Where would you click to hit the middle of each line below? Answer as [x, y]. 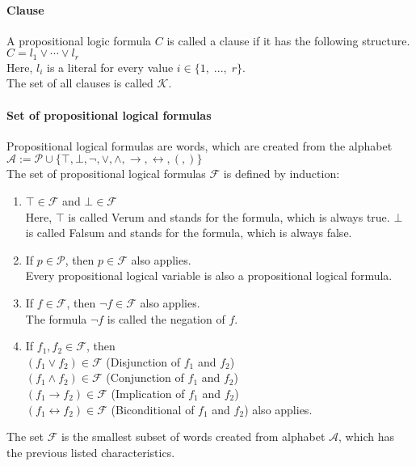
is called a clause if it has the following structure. [288, 40]
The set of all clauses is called [80, 83]
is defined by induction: [282, 174]
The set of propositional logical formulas [106, 174]
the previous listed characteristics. [91, 452]
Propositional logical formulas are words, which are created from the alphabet [200, 145]
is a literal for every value [110, 67]
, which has [366, 436]
